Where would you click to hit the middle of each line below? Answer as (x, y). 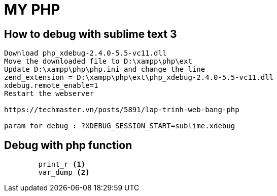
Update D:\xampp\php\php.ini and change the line (105, 69)
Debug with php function (68, 145)
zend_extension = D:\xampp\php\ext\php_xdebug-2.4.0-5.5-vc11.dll (139, 78)
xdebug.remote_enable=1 (51, 86)
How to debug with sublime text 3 (91, 34)
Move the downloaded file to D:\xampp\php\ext (98, 61)
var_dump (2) (64, 173)
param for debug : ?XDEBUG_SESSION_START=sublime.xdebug (120, 126)
